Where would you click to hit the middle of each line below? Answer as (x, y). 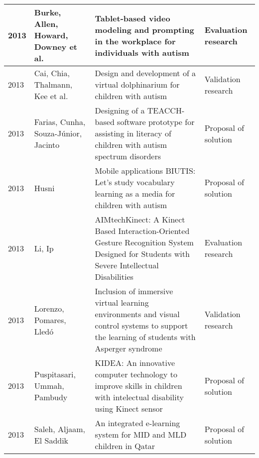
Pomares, (50, 320)
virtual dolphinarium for (137, 84)
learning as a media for (135, 193)
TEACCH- (166, 110)
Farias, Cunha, (60, 122)
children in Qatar (125, 446)
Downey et (56, 47)
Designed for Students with (142, 254)
